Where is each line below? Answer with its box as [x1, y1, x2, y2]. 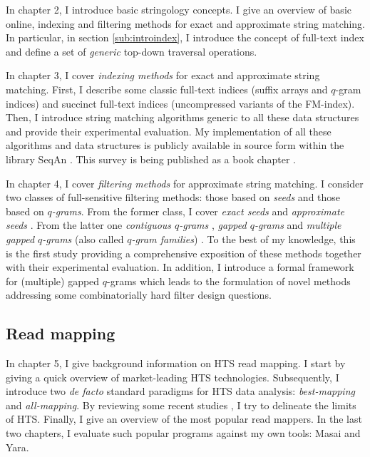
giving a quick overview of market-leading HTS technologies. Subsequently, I [6, 369, 339, 384]
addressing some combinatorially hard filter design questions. [6, 287, 272, 302]
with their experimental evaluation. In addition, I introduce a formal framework [6, 260, 354, 274]
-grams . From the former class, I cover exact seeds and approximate [51, 203, 344, 218]
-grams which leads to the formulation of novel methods [107, 273, 351, 288]
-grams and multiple [254, 217, 341, 232]
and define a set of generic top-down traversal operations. [6, 43, 257, 58]
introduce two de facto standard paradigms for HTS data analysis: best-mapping [6, 384, 355, 399]
